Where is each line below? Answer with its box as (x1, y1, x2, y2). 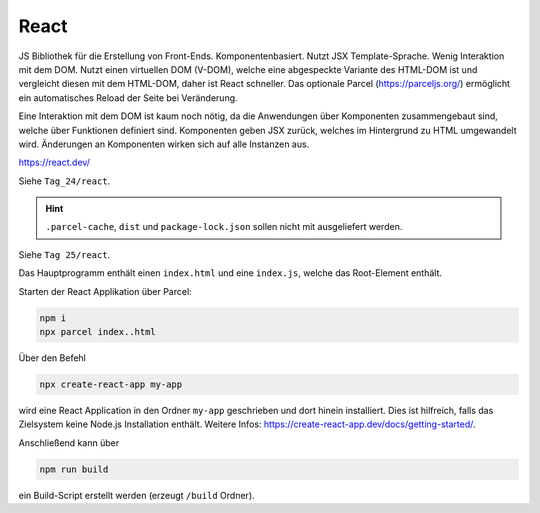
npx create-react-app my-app (39, 378, 183, 390)
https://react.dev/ (18, 156, 90, 169)
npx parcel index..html (39, 326, 157, 337)
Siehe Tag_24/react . (18, 175, 111, 187)
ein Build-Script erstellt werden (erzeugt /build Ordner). (18, 489, 255, 501)
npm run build (39, 463, 109, 475)
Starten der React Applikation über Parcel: (18, 285, 192, 297)
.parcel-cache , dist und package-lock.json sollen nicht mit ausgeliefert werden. (45, 221, 403, 233)
